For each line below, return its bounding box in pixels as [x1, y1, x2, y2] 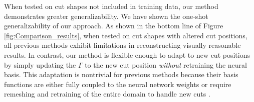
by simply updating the [4, 59, 76, 70]
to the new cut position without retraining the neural [85, 59, 247, 70]
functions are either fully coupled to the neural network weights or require [4, 79, 231, 89]
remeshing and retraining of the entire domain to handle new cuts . [4, 89, 210, 99]
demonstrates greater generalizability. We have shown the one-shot [4, 10, 208, 21]
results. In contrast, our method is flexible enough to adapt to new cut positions [4, 49, 250, 60]
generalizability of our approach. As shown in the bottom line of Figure [4, 20, 223, 31]
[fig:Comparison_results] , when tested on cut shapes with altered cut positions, [4, 30, 247, 40]
